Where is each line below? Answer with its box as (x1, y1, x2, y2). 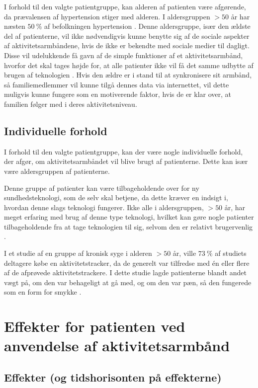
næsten (4, 21, 25, 31)
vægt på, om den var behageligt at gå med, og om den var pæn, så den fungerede (4, 277, 252, 287)
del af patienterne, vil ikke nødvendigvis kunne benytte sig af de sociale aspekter (4, 30, 250, 41)
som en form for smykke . (4, 287, 82, 297)
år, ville (172, 248, 196, 258)
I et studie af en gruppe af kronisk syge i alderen (4, 248, 152, 258)
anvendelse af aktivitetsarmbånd (4, 335, 230, 356)
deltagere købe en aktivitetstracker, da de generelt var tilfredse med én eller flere (4, 257, 250, 268)
